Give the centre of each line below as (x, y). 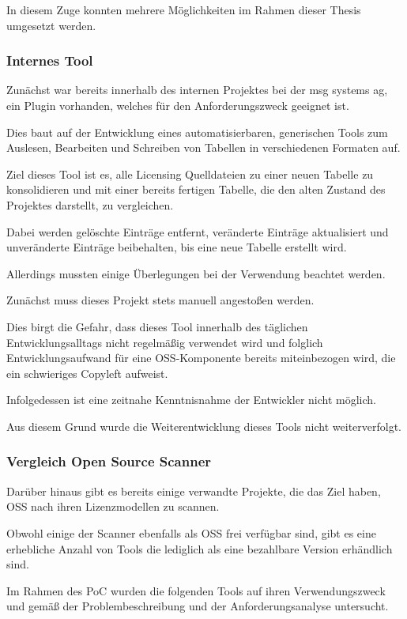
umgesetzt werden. (51, 25)
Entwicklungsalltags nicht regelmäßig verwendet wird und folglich (165, 342)
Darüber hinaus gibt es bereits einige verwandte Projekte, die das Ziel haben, (194, 491)
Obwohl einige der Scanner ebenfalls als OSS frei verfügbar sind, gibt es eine (191, 532)
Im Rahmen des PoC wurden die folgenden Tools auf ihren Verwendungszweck (196, 590)
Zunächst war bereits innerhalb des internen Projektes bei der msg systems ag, (197, 90)
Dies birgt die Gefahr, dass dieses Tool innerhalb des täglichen (157, 326)
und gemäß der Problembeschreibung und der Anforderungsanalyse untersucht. (198, 606)
